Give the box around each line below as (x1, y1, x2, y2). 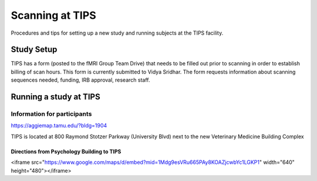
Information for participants (11, 110, 92, 118)
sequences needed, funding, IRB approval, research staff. (11, 76, 150, 83)
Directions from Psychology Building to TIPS (11, 148, 122, 155)
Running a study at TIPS (11, 92, 100, 102)
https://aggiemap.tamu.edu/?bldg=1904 (11, 122, 107, 129)
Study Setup (11, 45, 58, 55)
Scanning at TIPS (11, 9, 96, 22)
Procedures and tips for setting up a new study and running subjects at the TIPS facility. (11, 29, 224, 36)
